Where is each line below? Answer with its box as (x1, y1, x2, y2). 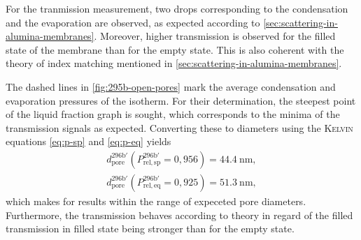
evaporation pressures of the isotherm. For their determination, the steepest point (6, 93, 356, 107)
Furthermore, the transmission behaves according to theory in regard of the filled (6, 207, 353, 222)
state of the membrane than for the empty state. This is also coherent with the (6, 42, 344, 57)
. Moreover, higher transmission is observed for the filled (94, 29, 336, 43)
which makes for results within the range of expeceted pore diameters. (6, 194, 306, 208)
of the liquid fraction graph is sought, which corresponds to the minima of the (6, 107, 340, 121)
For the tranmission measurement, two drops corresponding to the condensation (6, 1, 348, 15)
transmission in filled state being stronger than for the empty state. (6, 221, 295, 236)
